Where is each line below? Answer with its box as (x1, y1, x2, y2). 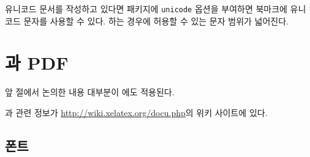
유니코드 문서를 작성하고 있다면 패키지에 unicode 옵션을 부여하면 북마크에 (5, 2, 287, 15)
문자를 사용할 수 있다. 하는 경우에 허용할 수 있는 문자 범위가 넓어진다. (23, 14, 289, 27)
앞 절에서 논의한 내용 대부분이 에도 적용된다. (5, 86, 175, 98)
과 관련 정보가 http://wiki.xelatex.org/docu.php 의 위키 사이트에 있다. (5, 106, 268, 119)
